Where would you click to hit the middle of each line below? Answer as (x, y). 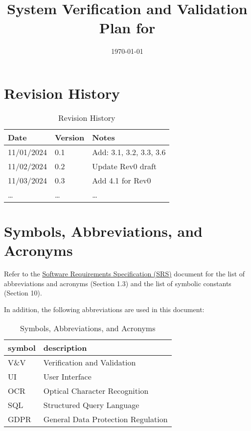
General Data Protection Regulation (105, 419)
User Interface (67, 376)
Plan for (127, 28)
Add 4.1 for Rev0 (122, 180)
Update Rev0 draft (125, 166)
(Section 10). (23, 293)
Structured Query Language (91, 405)
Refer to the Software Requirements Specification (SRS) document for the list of (125, 274)
